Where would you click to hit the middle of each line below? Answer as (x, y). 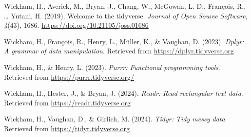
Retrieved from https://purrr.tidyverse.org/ (69, 77)
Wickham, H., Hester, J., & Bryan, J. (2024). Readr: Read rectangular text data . (124, 93)
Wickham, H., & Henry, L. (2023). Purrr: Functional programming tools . (112, 67)
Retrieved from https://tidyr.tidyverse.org (67, 128)
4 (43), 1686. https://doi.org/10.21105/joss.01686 (76, 25)
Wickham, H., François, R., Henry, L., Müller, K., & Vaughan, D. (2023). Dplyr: (124, 41)
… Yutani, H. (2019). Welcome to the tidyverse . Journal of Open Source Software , (126, 15)
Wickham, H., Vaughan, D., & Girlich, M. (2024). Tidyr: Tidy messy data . (116, 119)
